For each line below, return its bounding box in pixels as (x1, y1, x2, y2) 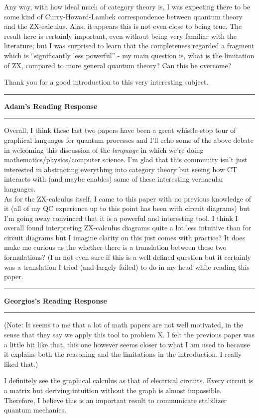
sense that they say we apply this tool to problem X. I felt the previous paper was (4, 329, 255, 340)
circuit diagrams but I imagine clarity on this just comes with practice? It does (4, 232, 245, 242)
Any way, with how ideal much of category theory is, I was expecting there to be (4, 1, 251, 11)
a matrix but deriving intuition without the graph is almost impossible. (4, 385, 222, 395)
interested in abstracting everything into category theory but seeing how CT (4, 164, 237, 174)
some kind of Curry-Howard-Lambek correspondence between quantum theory (4, 11, 243, 21)
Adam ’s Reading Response (4, 101, 98, 111)
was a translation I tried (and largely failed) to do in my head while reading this (4, 261, 250, 272)
